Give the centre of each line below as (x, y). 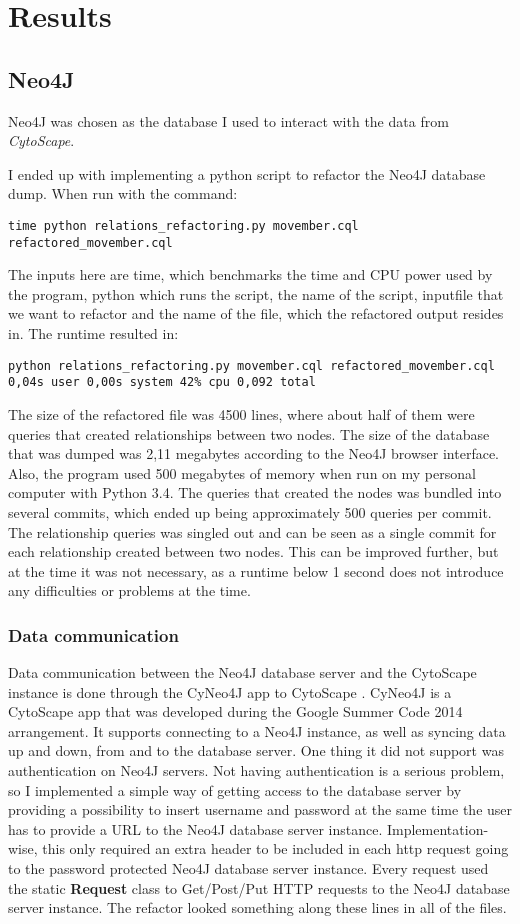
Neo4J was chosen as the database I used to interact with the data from (228, 120)
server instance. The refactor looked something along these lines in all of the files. (257, 907)
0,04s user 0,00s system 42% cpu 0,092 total (162, 382)
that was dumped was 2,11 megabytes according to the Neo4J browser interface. (253, 453)
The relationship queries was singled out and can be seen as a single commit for (252, 531)
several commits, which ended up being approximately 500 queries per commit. (250, 511)
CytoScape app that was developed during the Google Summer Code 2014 (235, 711)
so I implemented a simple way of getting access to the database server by (235, 789)
